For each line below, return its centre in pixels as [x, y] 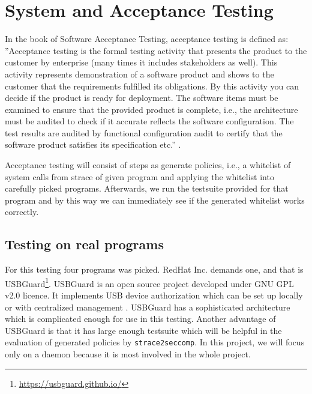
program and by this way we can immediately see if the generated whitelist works [155, 200]
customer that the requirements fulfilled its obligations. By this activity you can [152, 86]
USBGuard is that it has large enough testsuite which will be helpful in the [143, 330]
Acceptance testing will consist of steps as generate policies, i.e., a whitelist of [148, 165]
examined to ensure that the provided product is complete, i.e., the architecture [151, 109]
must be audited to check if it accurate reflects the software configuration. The [149, 121]
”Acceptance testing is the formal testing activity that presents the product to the [156, 50]
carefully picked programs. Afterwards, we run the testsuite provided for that [147, 188]
